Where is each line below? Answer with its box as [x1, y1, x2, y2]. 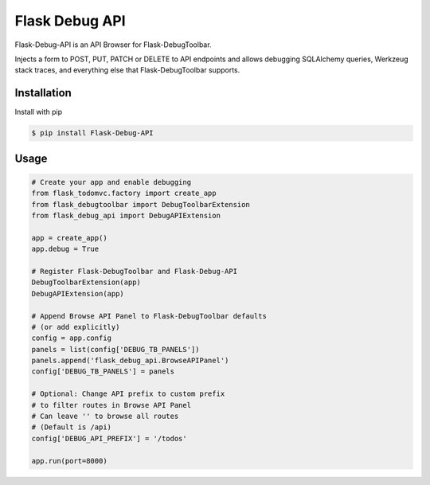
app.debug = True [31, 244, 100, 254]
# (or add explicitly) [31, 323, 120, 331]
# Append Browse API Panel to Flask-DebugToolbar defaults [31, 311, 267, 320]
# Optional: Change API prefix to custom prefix [31, 389, 225, 398]
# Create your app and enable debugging [31, 178, 191, 186]
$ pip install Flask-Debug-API [31, 128, 154, 138]
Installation [14, 86, 72, 100]
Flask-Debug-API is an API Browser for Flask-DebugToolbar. [14, 40, 212, 49]
